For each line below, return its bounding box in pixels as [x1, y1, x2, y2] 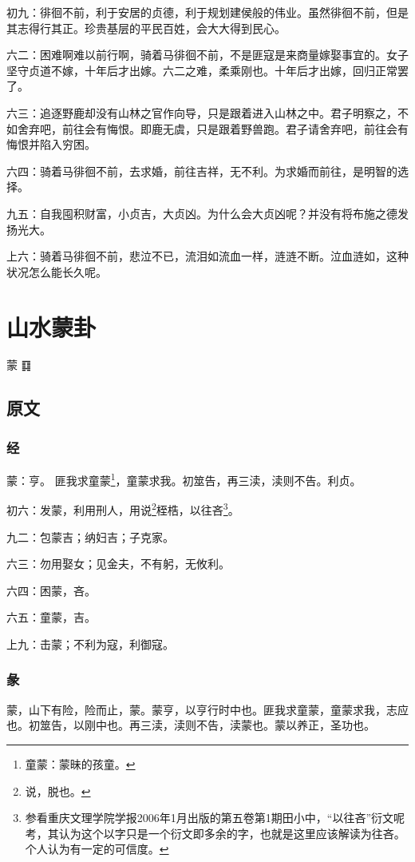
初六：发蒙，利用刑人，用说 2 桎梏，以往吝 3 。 [6, 499, 239, 518]
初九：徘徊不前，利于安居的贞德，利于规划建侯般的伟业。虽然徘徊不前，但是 [6, 4, 409, 20]
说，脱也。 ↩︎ [25, 782, 91, 799]
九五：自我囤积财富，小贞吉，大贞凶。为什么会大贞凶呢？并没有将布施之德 [6, 205, 397, 221]
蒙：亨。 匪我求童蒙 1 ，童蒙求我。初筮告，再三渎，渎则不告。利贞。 [6, 470, 362, 488]
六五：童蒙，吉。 [6, 609, 96, 626]
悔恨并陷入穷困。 [6, 136, 96, 153]
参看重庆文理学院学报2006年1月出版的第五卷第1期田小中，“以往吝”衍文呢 [25, 809, 405, 826]
